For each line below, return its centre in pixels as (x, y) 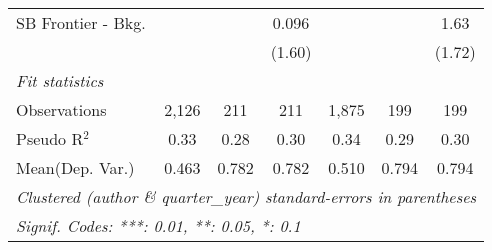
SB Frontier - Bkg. (81, 22)
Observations (61, 109)
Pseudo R (50, 138)
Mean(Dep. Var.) (75, 167)
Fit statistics (60, 80)
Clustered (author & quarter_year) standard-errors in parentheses (246, 196)
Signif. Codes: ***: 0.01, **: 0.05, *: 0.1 (158, 225)
